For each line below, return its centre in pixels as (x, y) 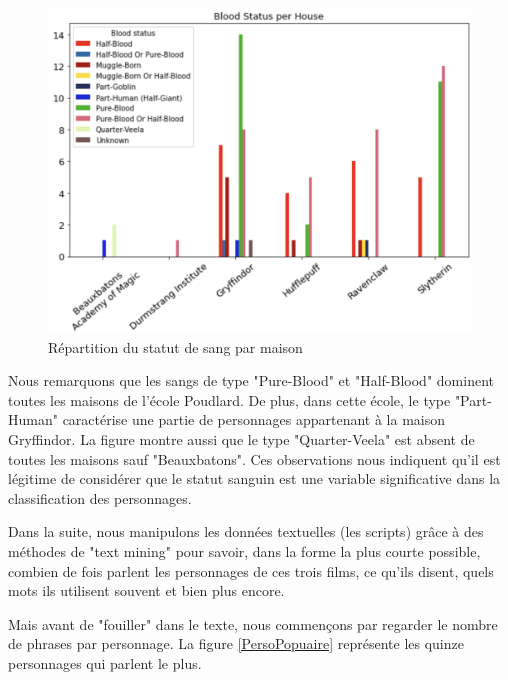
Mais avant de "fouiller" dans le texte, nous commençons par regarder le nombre (253, 623)
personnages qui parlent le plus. (105, 662)
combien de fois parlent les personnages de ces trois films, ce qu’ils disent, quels (251, 570)
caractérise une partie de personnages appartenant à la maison (254, 419)
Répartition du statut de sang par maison (175, 346)
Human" (33, 419)
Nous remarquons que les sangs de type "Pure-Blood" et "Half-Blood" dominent (251, 380)
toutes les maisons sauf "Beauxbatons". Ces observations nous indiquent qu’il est (254, 458)
